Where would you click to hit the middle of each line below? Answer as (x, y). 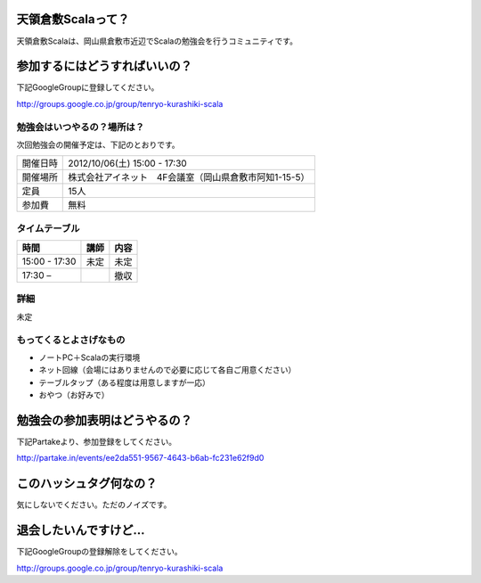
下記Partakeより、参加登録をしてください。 (97, 442)
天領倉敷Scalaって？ (73, 19)
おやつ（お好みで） (74, 395)
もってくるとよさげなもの (71, 340)
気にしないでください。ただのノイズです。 (94, 505)
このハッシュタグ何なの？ (87, 484)
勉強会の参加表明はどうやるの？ (104, 420)
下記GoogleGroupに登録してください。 (88, 87)
